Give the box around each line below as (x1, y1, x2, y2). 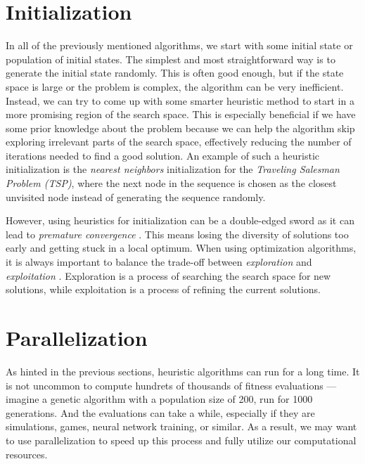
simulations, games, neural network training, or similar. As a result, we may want (6, 419, 357, 434)
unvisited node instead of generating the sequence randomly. (6, 189, 266, 204)
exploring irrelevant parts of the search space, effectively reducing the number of (6, 134, 352, 149)
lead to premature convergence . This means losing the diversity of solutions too (6, 226, 349, 241)
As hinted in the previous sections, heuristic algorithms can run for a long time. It (6, 363, 360, 378)
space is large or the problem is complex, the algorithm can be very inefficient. (6, 79, 344, 94)
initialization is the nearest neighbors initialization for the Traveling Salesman (6, 162, 340, 176)
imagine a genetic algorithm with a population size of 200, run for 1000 (6, 392, 313, 406)
